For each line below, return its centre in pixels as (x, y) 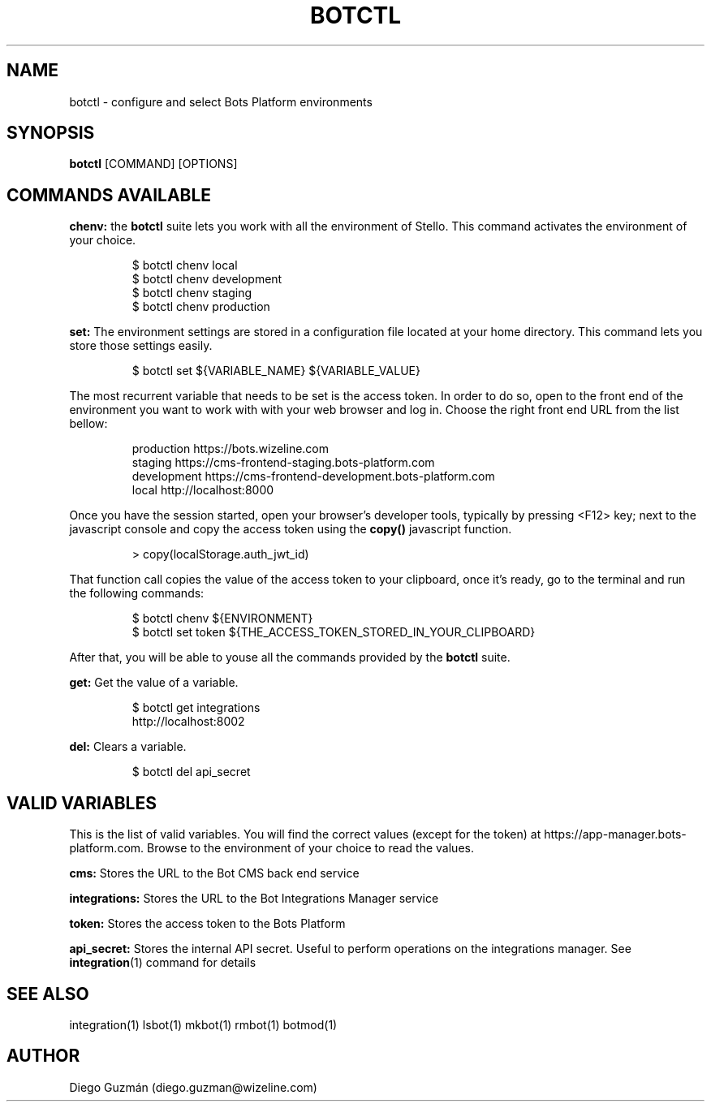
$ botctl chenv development (207, 279)
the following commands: (137, 593)
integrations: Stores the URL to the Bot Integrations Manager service (254, 899)
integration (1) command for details (163, 963)
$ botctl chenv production (201, 307)
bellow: (88, 424)
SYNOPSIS (51, 133)
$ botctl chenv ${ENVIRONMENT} (222, 619)
